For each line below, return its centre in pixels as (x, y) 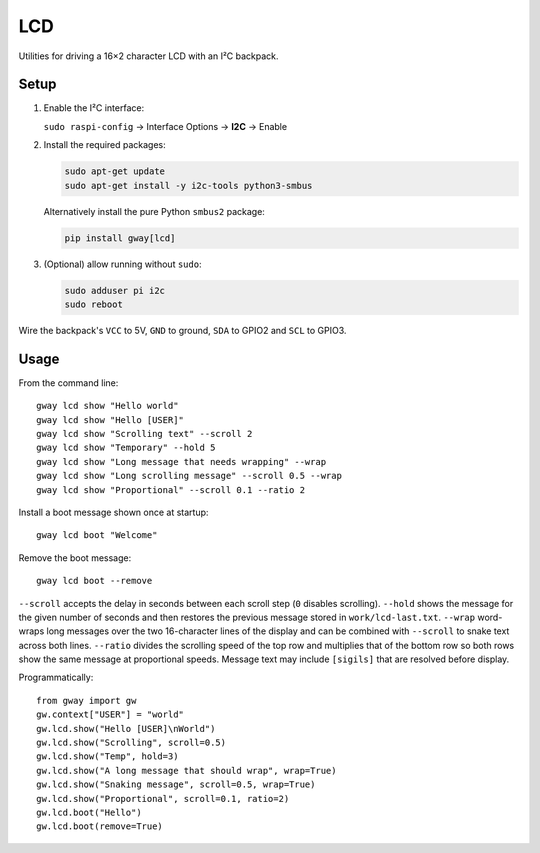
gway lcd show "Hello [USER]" (110, 419)
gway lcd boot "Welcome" (97, 535)
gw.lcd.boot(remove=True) (100, 826)
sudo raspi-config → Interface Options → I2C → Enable (165, 126)
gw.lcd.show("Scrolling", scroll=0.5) (131, 743)
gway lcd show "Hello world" (107, 406)
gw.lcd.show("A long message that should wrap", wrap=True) (186, 770)
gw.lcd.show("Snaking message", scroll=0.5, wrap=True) (176, 784)
